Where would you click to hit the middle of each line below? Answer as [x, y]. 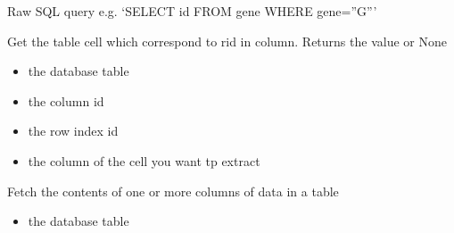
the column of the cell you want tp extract [144, 160]
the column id [66, 100]
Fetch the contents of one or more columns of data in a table [173, 191]
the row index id [73, 131]
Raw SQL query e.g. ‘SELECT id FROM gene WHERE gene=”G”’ [192, 11]
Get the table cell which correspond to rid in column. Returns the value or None [227, 41]
